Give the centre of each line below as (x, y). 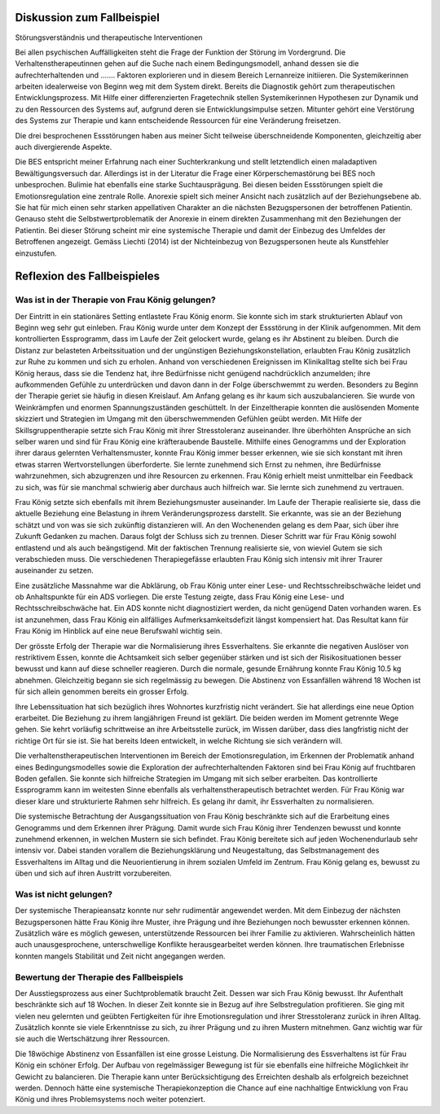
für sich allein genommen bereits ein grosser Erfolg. (102, 691)
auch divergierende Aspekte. (64, 147)
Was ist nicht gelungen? (64, 894)
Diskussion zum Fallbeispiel (88, 18)
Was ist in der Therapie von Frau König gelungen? (115, 300)
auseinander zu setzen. (54, 571)
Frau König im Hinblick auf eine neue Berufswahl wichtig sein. (119, 631)
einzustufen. (36, 253)
